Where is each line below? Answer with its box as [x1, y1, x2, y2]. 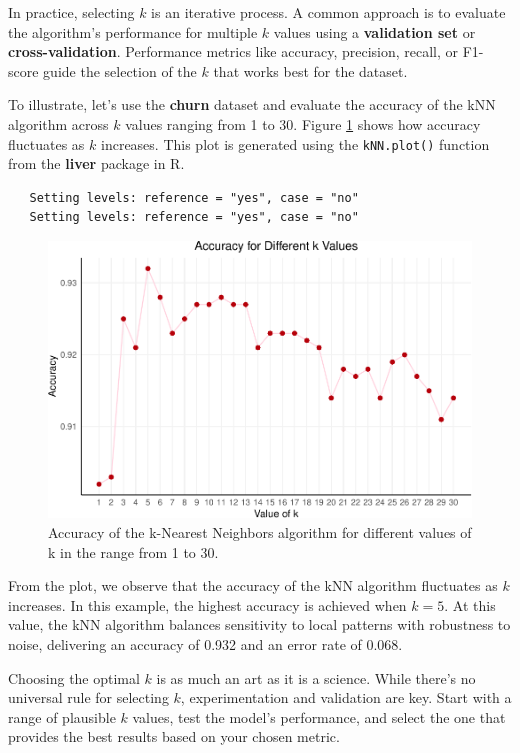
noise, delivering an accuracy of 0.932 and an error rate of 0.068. [8, 634, 403, 655]
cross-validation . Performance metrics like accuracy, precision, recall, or [8, 41, 459, 62]
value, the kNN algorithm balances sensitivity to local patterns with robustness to [8, 614, 511, 635]
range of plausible [8, 706, 116, 727]
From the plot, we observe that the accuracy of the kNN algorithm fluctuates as [8, 575, 498, 596]
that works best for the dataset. [213, 60, 408, 81]
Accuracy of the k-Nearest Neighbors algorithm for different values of [48, 522, 472, 543]
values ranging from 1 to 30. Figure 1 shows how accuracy [125, 113, 481, 134]
